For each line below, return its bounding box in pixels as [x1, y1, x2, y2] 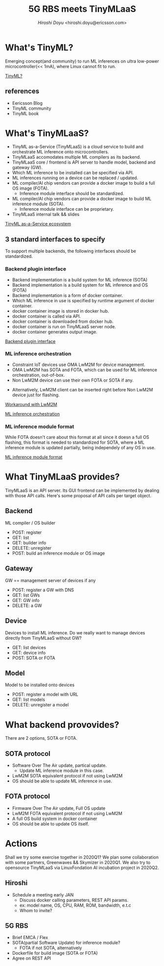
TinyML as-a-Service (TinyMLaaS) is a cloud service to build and [12, 144, 143, 150]
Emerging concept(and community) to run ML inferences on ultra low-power [5, 58, 159, 64]
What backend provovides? [5, 719, 119, 730]
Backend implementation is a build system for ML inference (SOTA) [12, 277, 148, 283]
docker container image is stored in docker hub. [12, 308, 109, 314]
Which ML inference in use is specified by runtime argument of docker [12, 297, 155, 303]
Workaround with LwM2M [5, 401, 57, 407]
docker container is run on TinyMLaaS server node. [12, 323, 116, 329]
